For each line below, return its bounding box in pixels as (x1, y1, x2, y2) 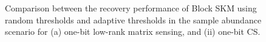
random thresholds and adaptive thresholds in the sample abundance (5, 13, 262, 26)
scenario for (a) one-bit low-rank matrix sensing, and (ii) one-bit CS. (5, 25, 261, 38)
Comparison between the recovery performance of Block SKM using (5, 2, 257, 14)
